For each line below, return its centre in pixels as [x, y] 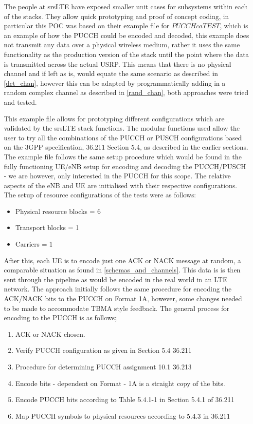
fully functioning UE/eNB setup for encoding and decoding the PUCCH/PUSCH [125, 166]
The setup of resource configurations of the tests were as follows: [100, 195]
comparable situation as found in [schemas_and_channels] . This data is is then [122, 270]
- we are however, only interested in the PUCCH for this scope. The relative [117, 176]
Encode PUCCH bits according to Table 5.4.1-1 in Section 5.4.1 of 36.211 [125, 399]
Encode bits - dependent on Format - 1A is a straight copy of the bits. [120, 383]
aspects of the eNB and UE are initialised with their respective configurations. [121, 185]
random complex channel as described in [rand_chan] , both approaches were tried [126, 92]
